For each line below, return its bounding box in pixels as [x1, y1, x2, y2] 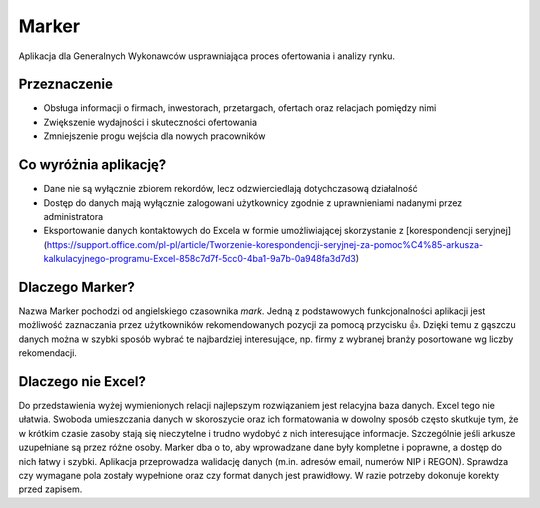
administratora [43, 210, 104, 222]
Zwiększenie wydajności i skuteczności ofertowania [43, 116, 258, 128]
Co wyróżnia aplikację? [18, 156, 167, 174]
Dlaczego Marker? [18, 278, 135, 295]
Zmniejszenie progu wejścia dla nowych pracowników [43, 130, 266, 142]
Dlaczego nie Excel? [18, 373, 147, 390]
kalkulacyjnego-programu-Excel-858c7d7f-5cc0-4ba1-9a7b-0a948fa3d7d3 [43, 253, 357, 265]
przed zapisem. [18, 483, 83, 495]
